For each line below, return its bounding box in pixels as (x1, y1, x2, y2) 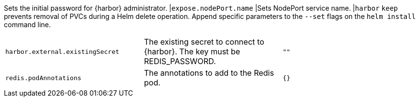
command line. (4, 20, 51, 29)
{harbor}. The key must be (144, 47, 241, 56)
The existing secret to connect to (144, 37, 264, 47)
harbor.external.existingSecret (5, 48, 119, 55)
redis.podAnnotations (5, 74, 81, 82)
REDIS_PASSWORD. (144, 56, 216, 66)
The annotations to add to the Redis (144, 68, 274, 78)
